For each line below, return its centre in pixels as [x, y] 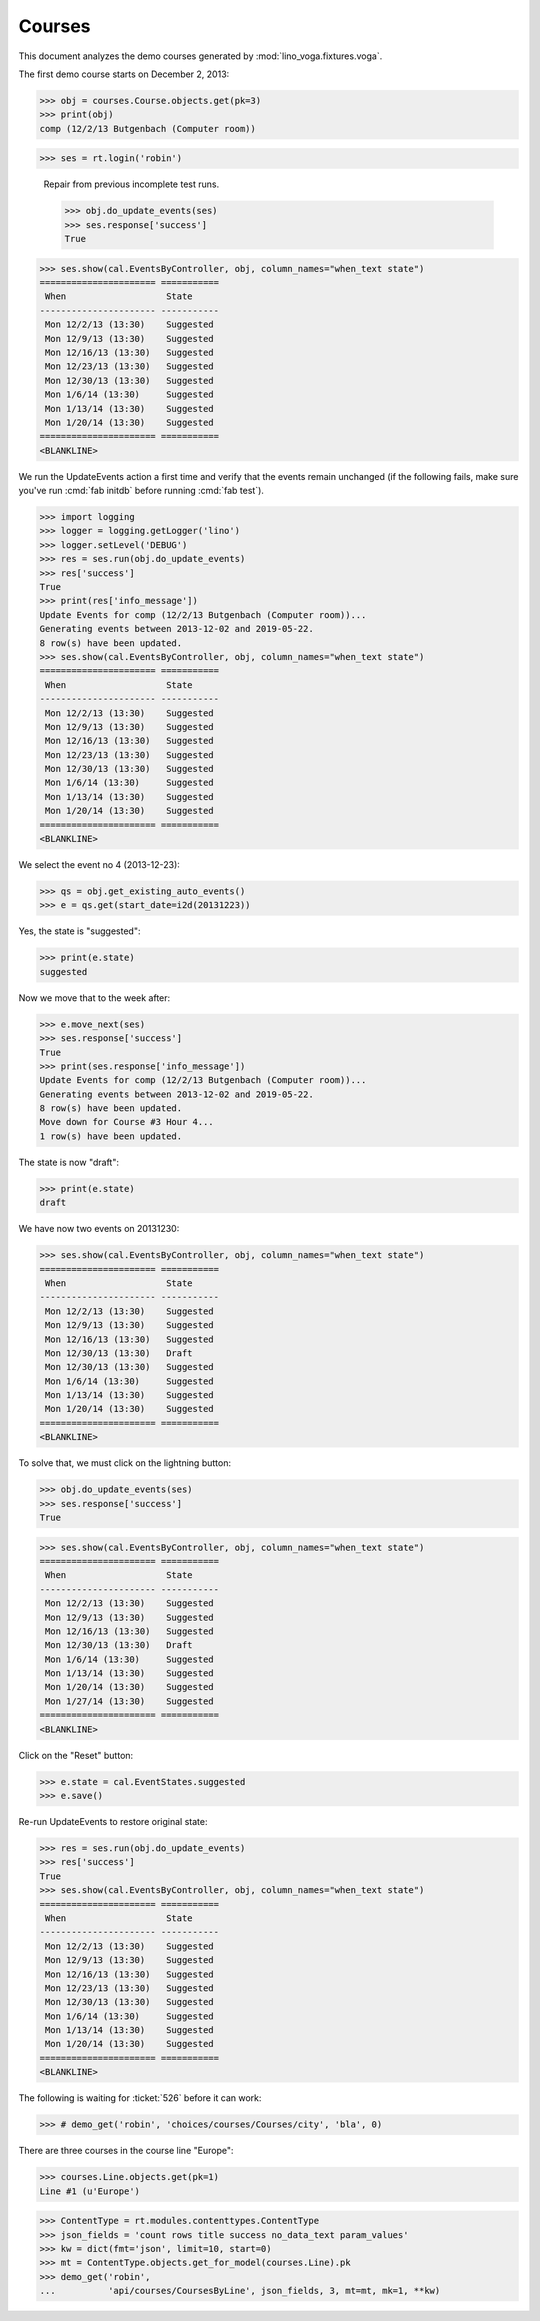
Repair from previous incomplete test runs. [131, 184]
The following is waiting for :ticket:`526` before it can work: [140, 2098]
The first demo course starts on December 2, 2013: [124, 74]
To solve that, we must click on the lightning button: [125, 1463]
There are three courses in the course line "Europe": [126, 2151]
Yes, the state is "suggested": [79, 931]
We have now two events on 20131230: [99, 1229]
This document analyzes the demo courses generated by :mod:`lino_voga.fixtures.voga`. [200, 56]
